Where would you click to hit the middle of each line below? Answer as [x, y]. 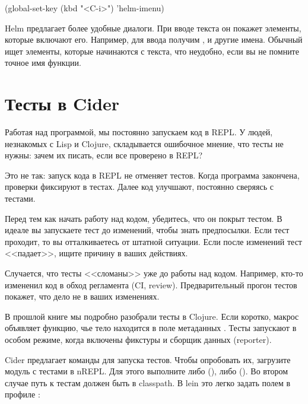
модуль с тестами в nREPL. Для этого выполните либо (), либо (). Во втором [147, 371]
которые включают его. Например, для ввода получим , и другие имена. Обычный [154, 39]
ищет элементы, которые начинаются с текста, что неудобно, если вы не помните [152, 51]
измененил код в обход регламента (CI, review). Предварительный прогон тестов [151, 284]
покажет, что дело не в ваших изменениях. [82, 296]
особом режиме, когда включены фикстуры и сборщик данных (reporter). [138, 339]
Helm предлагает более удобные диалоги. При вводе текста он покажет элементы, [153, 28]
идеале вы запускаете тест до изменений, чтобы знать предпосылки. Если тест [147, 230]
